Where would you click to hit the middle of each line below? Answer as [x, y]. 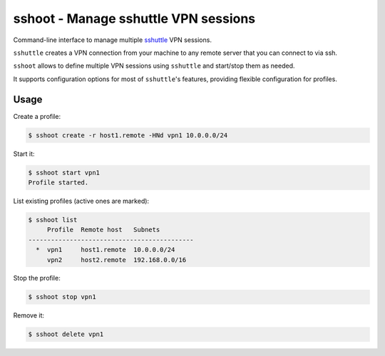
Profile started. [58, 182]
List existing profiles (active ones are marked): [81, 201]
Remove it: [29, 315]
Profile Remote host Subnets [103, 230]
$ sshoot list [53, 220]
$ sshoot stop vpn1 [62, 297]
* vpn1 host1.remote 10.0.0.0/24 [106, 250]
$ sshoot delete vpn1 [66, 334]
